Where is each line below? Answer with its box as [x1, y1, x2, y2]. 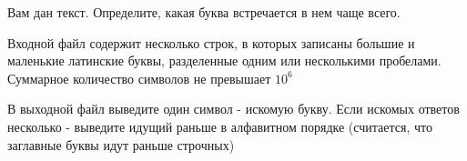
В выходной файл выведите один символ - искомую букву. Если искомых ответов [7, 99, 460, 118]
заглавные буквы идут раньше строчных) [7, 135, 235, 154]
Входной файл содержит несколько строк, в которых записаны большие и [7, 33, 415, 52]
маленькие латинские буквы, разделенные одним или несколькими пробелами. [7, 51, 442, 70]
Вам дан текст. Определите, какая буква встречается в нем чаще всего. [7, 3, 401, 21]
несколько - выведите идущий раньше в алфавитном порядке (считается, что [7, 116, 432, 136]
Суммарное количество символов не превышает [7, 68, 271, 87]
